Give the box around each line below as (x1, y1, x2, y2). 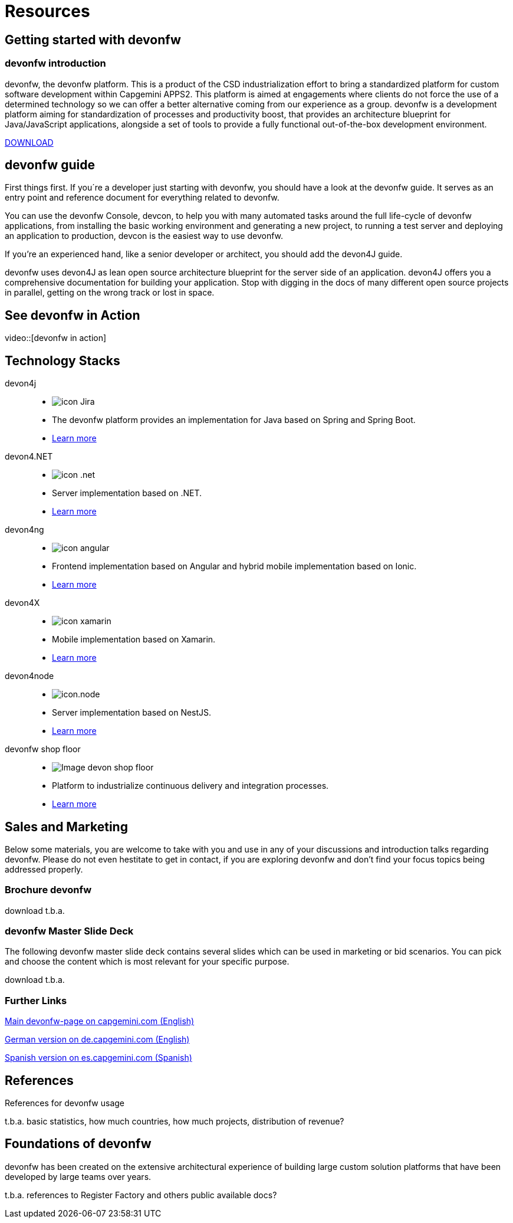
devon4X (5, 598, 40, 608)
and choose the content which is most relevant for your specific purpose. (5, 956, 290, 967)
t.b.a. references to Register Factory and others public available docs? (5, 1189, 277, 1200)
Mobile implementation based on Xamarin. (52, 634, 216, 645)
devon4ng (5, 524, 44, 535)
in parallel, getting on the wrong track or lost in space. (5, 287, 215, 298)
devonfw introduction (5, 57, 106, 70)
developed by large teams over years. (5, 1171, 152, 1182)
